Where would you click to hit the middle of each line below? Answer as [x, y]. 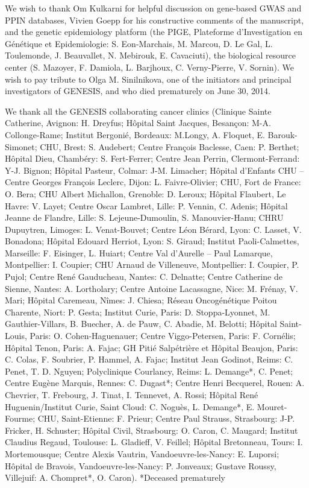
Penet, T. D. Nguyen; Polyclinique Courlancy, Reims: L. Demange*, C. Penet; [149, 371]
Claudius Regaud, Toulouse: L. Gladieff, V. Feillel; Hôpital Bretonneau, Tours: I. [154, 442]
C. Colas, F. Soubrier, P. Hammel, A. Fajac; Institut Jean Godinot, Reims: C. [149, 359]
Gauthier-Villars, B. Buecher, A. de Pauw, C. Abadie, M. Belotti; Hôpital [141, 324]
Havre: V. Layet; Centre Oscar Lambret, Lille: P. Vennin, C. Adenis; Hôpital [146, 205]
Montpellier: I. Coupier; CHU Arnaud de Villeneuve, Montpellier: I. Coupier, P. [152, 265]
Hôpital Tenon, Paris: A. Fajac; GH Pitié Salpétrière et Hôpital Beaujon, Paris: [151, 347]
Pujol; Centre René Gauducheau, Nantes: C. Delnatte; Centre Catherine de [144, 277]
